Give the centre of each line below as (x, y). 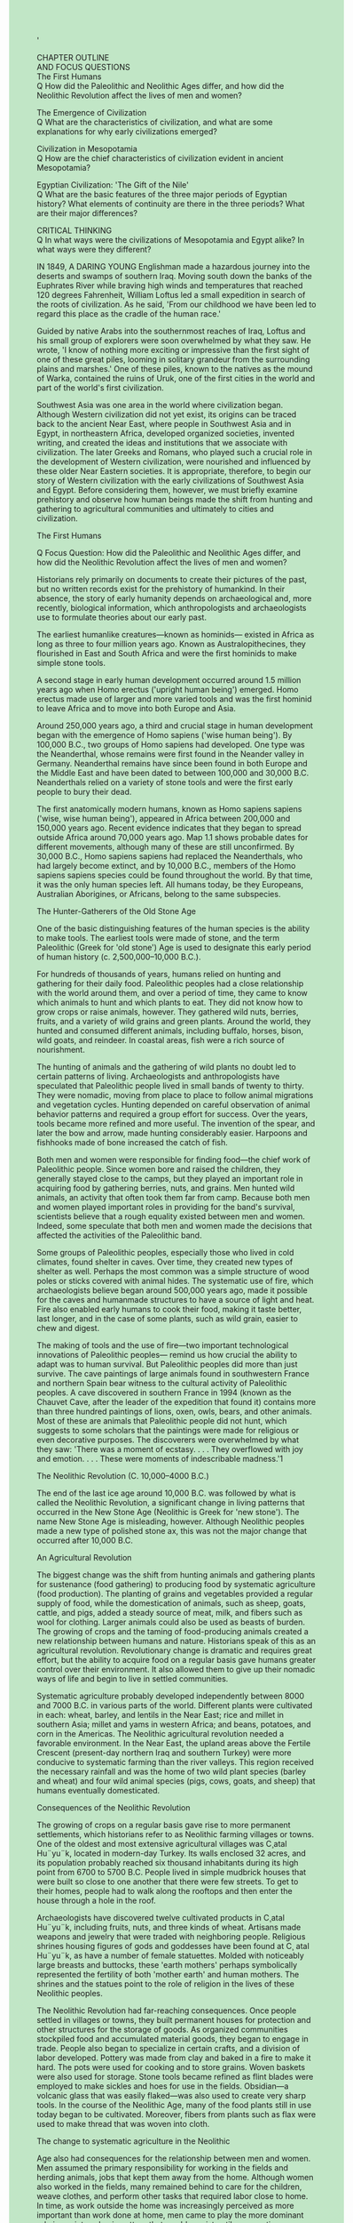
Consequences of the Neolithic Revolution (114, 1808)
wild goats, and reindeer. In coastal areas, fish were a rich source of (161, 1040)
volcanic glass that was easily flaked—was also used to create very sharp (172, 2095)
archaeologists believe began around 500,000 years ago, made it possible (173, 1290)
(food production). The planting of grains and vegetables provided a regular (175, 1593)
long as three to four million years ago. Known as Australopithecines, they (172, 644)
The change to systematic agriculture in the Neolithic (133, 2141)
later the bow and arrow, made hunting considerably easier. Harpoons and (173, 1133)
